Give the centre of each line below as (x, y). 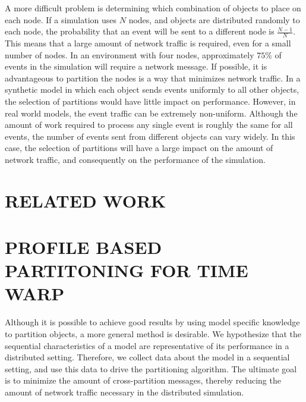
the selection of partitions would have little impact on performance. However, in (150, 101)
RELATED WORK (86, 200)
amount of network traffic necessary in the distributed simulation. (124, 392)
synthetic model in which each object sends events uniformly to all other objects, (152, 89)
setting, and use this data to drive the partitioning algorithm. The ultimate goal (151, 368)
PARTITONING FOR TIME (127, 270)
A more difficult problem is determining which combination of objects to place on (153, 8)
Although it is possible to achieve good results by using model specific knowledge (152, 322)
